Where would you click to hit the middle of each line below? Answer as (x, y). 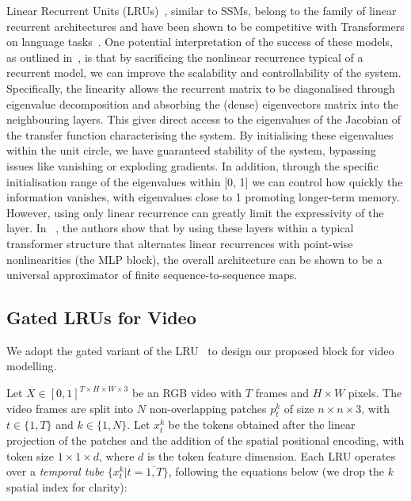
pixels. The (375, 393)
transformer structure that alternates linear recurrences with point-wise (180, 243)
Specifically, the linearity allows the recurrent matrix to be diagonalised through (201, 88)
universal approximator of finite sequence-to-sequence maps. (152, 275)
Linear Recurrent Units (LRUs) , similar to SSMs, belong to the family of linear (202, 10)
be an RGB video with (187, 393)
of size (299, 408)
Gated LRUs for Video (101, 317)
